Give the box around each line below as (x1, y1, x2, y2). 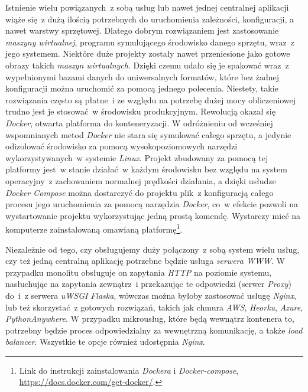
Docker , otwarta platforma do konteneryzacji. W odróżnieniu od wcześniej (5, 116, 273, 129)
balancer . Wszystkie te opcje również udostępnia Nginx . (5, 335, 205, 348)
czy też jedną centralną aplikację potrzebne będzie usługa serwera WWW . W (5, 254, 285, 267)
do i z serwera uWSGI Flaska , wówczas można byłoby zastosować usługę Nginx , (5, 289, 296, 301)
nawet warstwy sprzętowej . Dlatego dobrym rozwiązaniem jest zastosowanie (5, 24, 279, 37)
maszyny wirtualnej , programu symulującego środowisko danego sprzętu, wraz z (5, 35, 295, 48)
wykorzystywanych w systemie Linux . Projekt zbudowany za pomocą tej (5, 151, 268, 164)
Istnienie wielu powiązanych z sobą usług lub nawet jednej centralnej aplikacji (5, 1, 289, 13)
